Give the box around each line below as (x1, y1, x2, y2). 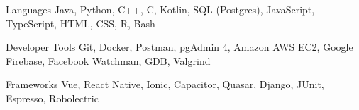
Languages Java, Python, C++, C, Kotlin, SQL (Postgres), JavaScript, (6, 2, 315, 16)
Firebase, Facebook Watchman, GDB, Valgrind (6, 53, 211, 68)
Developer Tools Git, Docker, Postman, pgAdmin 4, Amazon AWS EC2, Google (6, 39, 353, 54)
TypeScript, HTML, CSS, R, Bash (6, 16, 155, 30)
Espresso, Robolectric (6, 90, 99, 105)
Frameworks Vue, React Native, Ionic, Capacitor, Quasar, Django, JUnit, (6, 77, 324, 92)
